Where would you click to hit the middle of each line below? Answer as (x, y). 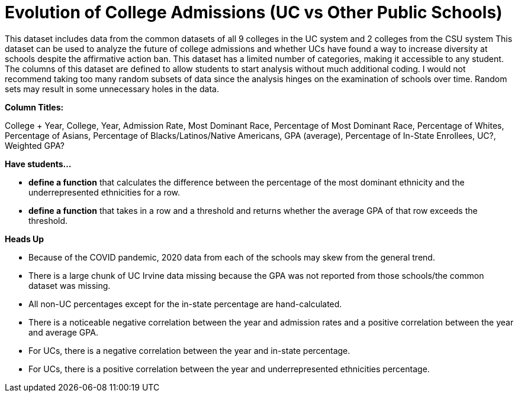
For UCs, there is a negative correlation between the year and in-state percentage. (189, 350)
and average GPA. (63, 332)
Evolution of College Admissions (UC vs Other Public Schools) (254, 12)
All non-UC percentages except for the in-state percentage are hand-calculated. (185, 304)
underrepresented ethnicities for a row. (104, 192)
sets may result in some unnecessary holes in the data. (112, 89)
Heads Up (25, 239)
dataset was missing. (70, 285)
